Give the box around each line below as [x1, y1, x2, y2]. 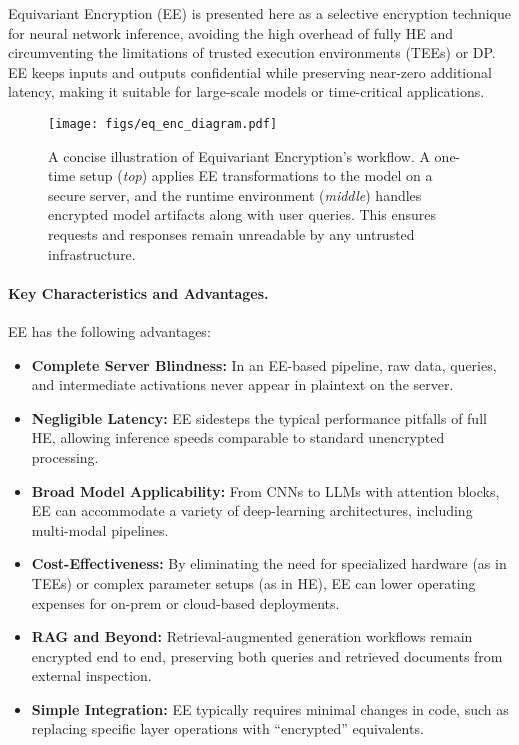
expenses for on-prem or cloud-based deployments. [31, 592, 340, 613]
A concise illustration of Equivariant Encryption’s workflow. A [48, 145, 430, 166]
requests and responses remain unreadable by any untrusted [48, 224, 415, 244]
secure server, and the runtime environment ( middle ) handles [48, 184, 422, 205]
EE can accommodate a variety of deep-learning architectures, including [31, 500, 473, 521]
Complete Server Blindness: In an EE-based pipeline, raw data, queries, [31, 354, 497, 375]
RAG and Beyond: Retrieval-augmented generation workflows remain [31, 626, 473, 647]
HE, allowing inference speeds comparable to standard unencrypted [31, 427, 445, 448]
